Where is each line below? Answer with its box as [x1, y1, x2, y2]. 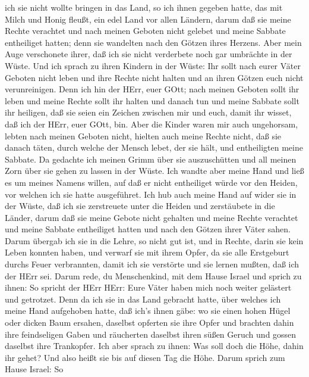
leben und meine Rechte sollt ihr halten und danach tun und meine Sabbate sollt [5, 94, 299, 107]
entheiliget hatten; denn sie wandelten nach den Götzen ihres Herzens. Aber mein [5, 36, 302, 48]
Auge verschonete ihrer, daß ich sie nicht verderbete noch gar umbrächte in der [5, 48, 292, 60]
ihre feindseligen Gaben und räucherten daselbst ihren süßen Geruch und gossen [5, 328, 297, 340]
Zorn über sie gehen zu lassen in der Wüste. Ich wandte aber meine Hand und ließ [5, 164, 304, 177]
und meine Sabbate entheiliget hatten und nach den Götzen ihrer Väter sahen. [5, 223, 291, 235]
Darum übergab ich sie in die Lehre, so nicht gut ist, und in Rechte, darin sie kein [5, 234, 304, 247]
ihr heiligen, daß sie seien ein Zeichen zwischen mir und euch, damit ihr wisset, [5, 106, 292, 119]
